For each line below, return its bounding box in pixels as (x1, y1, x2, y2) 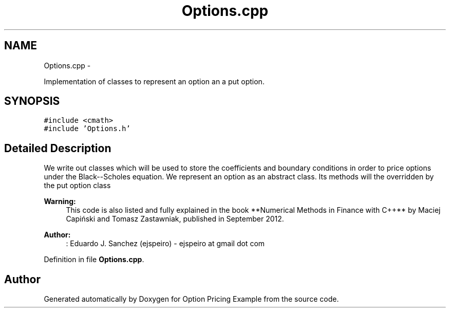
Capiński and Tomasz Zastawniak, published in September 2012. (66, 214, 284, 224)
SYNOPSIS (4, 95, 60, 108)
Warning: (44, 197, 76, 206)
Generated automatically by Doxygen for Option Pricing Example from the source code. (44, 295, 339, 304)
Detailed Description (4, 141, 111, 155)
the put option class (44, 181, 111, 190)
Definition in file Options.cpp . (44, 255, 144, 264)
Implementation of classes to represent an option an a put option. (44, 77, 265, 86)
